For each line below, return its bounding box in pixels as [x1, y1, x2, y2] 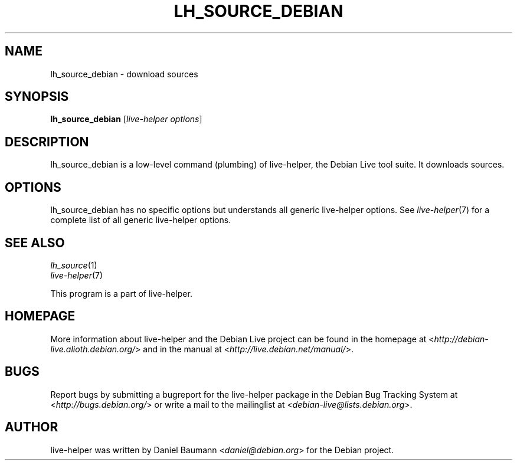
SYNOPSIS [5, 89, 69, 104]
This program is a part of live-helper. [50, 288, 192, 299]
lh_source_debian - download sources [50, 68, 198, 79]
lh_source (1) [50, 260, 97, 270]
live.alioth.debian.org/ [50, 343, 136, 354]
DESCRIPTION [5, 134, 89, 149]
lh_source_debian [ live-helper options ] [50, 114, 202, 125]
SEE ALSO [5, 235, 65, 250]
